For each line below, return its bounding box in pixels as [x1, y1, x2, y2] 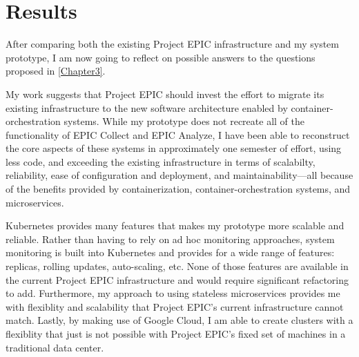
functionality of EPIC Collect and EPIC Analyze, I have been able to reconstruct [6, 127, 350, 142]
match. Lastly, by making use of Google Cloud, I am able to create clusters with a [6, 313, 353, 327]
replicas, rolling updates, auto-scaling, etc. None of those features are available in [6, 259, 349, 273]
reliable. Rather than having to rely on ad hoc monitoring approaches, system [6, 231, 335, 246]
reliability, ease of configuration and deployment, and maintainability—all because [6, 168, 353, 182]
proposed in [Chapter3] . [6, 64, 106, 78]
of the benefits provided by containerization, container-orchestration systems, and [6, 182, 351, 196]
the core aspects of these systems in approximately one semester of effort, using [6, 141, 342, 155]
